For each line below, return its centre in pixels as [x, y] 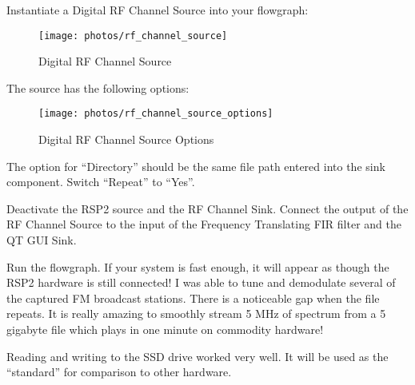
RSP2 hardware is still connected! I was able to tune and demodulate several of [201, 282]
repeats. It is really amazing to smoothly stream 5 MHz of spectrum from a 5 [196, 314]
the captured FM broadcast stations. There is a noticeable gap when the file [193, 298]
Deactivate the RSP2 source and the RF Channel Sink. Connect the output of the [207, 208]
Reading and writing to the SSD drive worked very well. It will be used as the [198, 356]
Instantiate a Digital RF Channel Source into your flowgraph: [158, 10]
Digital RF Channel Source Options [126, 139]
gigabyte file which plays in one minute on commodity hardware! [165, 329]
